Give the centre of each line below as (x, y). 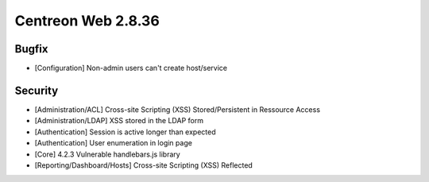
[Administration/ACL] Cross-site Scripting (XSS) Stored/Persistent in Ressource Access (178, 109)
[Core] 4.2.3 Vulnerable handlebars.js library (107, 154)
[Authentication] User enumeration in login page (113, 143)
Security (37, 90)
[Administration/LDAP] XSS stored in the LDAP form (119, 121)
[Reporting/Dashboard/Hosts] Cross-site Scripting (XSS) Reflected (144, 165)
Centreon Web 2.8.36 (87, 21)
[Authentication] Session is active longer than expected (125, 132)
